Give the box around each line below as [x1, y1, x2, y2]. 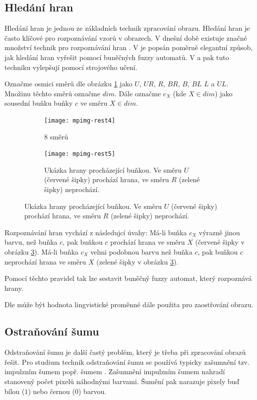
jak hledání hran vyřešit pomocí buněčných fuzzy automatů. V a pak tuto [4, 52, 229, 62]
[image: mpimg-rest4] [44, 117, 116, 124]
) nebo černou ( [28, 386, 75, 396]
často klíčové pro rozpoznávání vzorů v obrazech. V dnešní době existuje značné [4, 32, 247, 43]
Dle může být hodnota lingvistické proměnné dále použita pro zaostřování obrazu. [4, 299, 254, 310]
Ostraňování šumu [4, 324, 99, 339]
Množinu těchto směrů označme [4, 88, 100, 98]
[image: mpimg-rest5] [44, 150, 116, 158]
